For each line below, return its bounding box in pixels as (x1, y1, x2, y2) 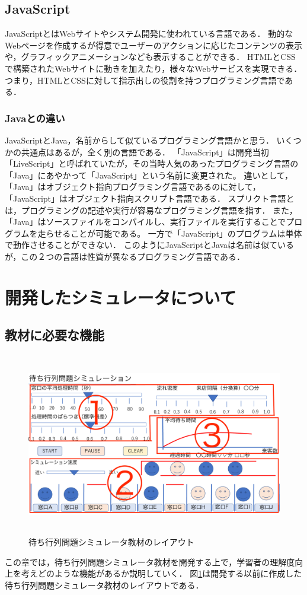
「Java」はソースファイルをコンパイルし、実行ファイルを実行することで (5, 215, 286, 228)
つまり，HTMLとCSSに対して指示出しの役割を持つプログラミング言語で (5, 74, 285, 86)
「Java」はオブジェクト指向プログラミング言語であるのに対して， (5, 180, 261, 193)
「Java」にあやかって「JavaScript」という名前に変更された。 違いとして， (5, 168, 293, 181)
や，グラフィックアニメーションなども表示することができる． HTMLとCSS (5, 50, 296, 63)
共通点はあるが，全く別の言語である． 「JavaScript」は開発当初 (21, 145, 269, 158)
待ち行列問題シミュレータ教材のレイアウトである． (5, 578, 204, 591)
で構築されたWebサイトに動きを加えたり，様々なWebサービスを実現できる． (5, 62, 302, 74)
